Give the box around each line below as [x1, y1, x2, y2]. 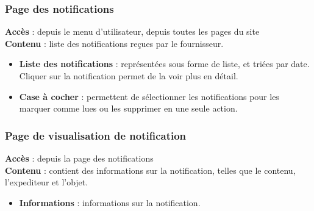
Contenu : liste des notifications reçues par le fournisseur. [5, 37, 224, 49]
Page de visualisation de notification [5, 127, 187, 143]
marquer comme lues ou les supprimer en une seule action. [19, 102, 238, 115]
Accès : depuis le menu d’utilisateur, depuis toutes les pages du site [5, 25, 260, 38]
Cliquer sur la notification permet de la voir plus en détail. [19, 70, 238, 82]
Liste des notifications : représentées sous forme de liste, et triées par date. [19, 57, 310, 70]
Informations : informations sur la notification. [19, 196, 201, 209]
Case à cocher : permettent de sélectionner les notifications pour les [19, 90, 279, 102]
